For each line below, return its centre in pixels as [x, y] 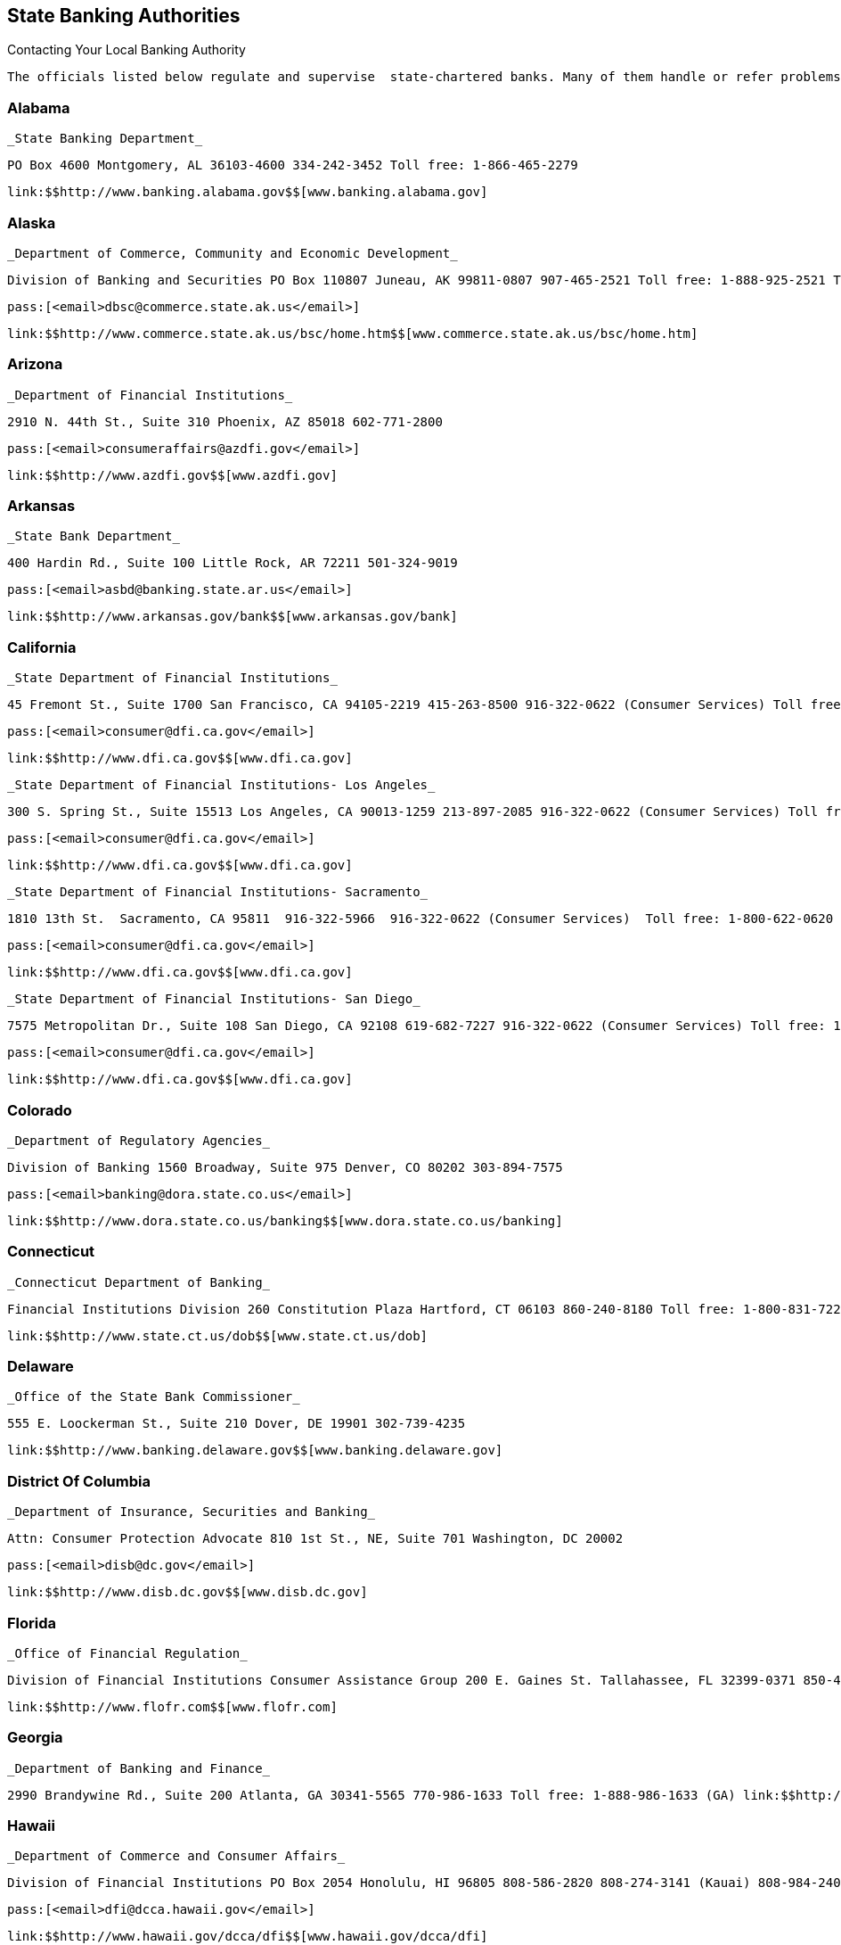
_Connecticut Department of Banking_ [139, 1282]
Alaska [32, 223]
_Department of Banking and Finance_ [139, 1768]
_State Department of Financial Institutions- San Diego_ [214, 999]
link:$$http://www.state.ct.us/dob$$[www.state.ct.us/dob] [218, 1335]
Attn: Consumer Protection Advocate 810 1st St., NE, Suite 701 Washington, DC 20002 [315, 1539]
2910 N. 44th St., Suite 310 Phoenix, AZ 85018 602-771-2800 [225, 421]
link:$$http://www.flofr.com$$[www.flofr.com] [172, 1706]
